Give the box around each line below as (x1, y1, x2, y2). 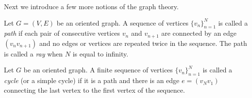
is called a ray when (4, 48, 63, 58)
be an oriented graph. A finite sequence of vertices (23, 65, 173, 75)
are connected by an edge (161, 28, 237, 38)
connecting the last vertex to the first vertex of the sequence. (4, 84, 185, 95)
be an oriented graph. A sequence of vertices (56, 17, 188, 28)
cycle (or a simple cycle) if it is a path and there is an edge (4, 75, 180, 85)
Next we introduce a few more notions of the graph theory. (4, 1, 179, 11)
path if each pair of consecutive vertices (4, 28, 120, 38)
